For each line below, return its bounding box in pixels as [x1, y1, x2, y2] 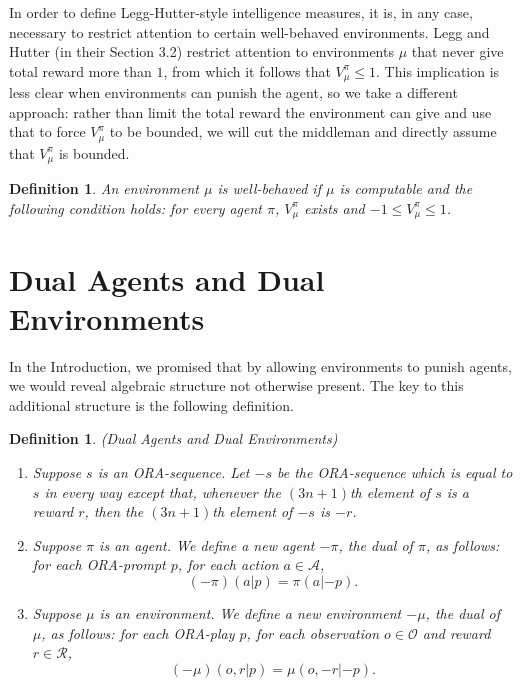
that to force [9, 121, 86, 142]
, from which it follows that [163, 60, 331, 81]
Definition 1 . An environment [9, 178, 200, 199]
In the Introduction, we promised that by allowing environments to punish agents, [9, 355, 512, 376]
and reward [422, 622, 491, 643]
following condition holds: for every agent [9, 197, 262, 218]
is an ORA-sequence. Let [97, 462, 250, 483]
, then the [84, 501, 144, 522]
